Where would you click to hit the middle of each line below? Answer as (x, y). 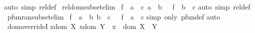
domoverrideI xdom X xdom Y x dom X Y (82, 26)
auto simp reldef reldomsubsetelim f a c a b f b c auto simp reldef (127, 6)
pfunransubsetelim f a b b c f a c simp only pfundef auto (114, 16)
